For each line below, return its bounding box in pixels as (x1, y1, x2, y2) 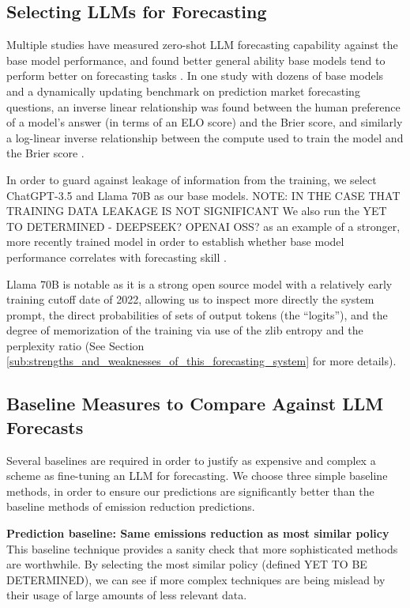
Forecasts (6, 414, 84, 439)
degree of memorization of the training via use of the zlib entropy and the (6, 322, 363, 338)
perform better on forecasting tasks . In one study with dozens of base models (6, 67, 384, 84)
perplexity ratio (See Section (6, 337, 145, 353)
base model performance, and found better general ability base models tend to (6, 51, 386, 68)
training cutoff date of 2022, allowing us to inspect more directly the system (6, 291, 374, 308)
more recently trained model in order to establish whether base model (6, 233, 344, 250)
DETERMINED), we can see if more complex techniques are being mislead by (6, 571, 386, 587)
